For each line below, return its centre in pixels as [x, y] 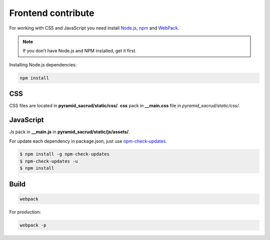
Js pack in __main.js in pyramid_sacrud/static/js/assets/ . [69, 132]
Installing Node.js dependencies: [43, 64]
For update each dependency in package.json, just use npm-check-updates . [88, 141]
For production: [25, 212]
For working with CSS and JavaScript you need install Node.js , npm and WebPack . [94, 28]
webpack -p [33, 225]
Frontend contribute [52, 13]
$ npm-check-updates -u [49, 161]
